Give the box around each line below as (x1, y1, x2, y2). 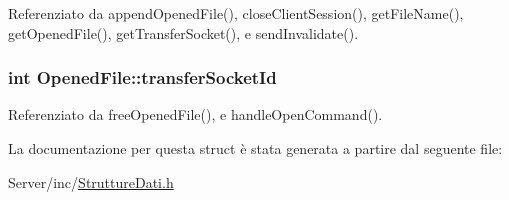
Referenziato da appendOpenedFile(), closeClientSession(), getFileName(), (8, 3, 464, 23)
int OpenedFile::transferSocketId (8, 65, 277, 90)
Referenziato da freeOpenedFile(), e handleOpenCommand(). (8, 104, 383, 125)
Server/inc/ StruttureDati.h (8, 171, 174, 192)
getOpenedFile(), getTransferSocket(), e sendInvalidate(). (8, 22, 359, 43)
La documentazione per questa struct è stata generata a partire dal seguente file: (8, 138, 503, 158)
